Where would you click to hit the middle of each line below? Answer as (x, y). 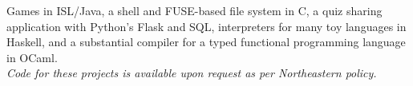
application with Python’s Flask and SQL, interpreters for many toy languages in (206, 26)
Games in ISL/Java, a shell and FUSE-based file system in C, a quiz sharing (194, 10)
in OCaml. (32, 57)
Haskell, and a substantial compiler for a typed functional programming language (206, 42)
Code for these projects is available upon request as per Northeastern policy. (192, 73)
